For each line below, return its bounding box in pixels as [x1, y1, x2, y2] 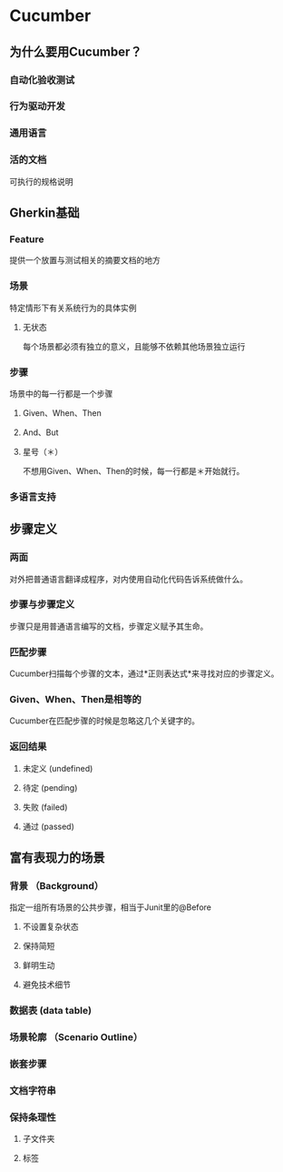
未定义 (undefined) [22, 763, 93, 773]
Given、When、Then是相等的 [9, 693, 142, 706]
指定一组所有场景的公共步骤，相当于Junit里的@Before [9, 902, 211, 913]
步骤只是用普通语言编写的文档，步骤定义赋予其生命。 [9, 621, 209, 631]
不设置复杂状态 [22, 921, 79, 933]
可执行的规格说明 [9, 176, 73, 187]
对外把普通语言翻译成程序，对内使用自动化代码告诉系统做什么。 [9, 573, 248, 584]
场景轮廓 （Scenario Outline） [9, 1031, 143, 1044]
